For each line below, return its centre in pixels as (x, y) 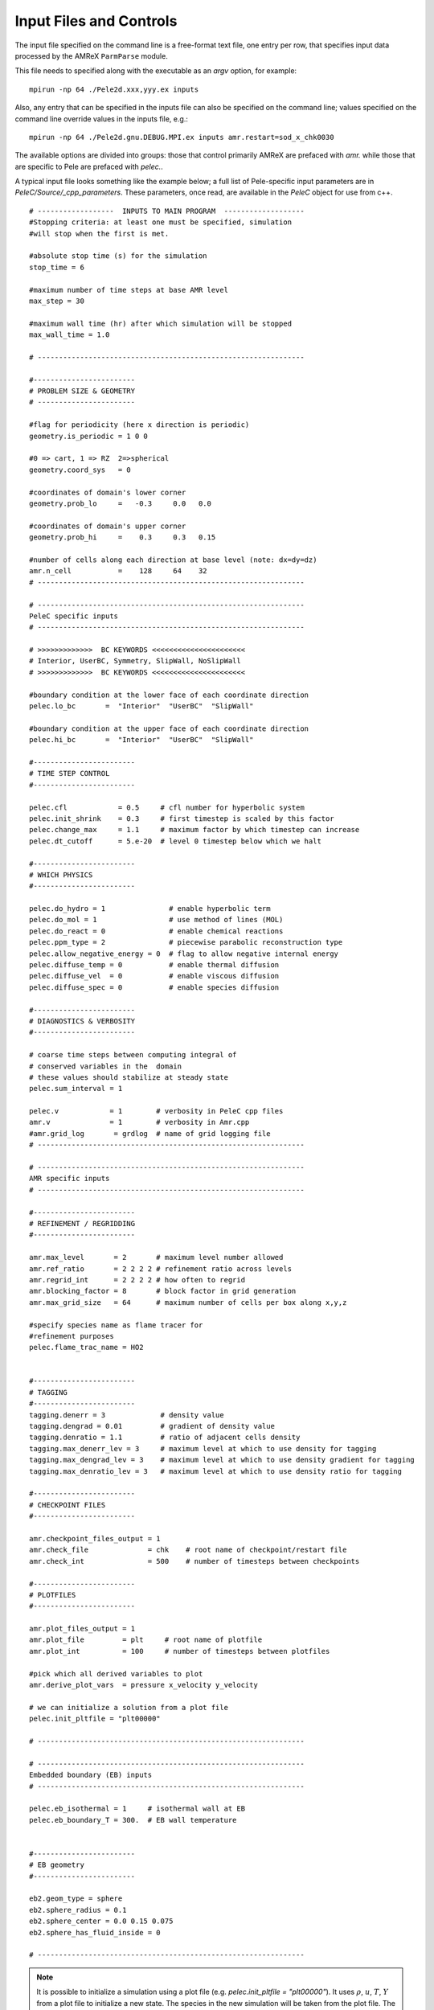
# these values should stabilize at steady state (129, 1077)
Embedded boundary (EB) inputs (91, 1775)
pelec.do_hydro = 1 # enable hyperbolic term (150, 909)
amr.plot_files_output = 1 (82, 1629)
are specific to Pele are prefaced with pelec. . (89, 166)
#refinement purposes (72, 1336)
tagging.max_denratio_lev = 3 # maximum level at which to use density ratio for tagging (215, 1471)
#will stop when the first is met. (99, 234)
